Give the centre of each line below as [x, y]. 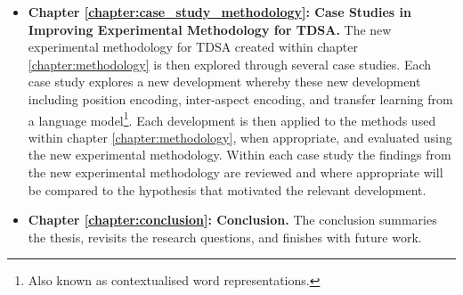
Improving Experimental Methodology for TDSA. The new [210, 29]
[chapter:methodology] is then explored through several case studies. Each [230, 64]
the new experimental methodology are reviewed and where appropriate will [236, 172]
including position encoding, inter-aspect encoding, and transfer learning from [240, 98]
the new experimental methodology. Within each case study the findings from [240, 155]
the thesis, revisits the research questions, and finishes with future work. [225, 237]
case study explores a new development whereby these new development [224, 82]
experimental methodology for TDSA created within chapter [193, 47]
